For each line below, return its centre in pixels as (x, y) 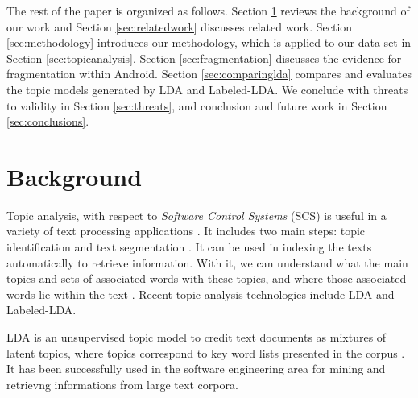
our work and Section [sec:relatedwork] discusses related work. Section (180, 26)
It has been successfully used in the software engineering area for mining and (196, 369)
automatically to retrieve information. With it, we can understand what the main (207, 262)
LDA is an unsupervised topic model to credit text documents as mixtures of (197, 337)
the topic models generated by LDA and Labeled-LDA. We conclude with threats (207, 89)
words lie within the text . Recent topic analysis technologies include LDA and (201, 294)
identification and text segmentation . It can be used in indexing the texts (189, 247)
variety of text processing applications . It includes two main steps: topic (186, 231)
